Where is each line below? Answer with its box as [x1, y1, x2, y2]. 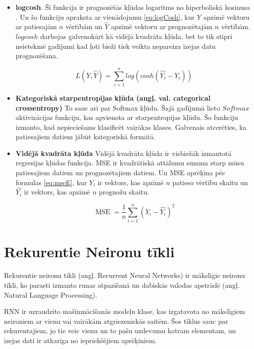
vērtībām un [65, 21, 103, 32]
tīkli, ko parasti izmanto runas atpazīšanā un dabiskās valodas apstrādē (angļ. [4, 279, 240, 290]
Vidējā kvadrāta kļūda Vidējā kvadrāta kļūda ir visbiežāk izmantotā [15, 148, 232, 158]
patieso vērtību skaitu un [172, 177, 248, 187]
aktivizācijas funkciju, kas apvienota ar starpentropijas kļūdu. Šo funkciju [15, 112, 238, 122]
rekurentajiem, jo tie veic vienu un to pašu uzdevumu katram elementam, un [4, 325, 236, 336]
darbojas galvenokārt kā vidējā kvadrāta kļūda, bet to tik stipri [40, 31, 232, 41]
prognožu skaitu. [99, 187, 149, 197]
